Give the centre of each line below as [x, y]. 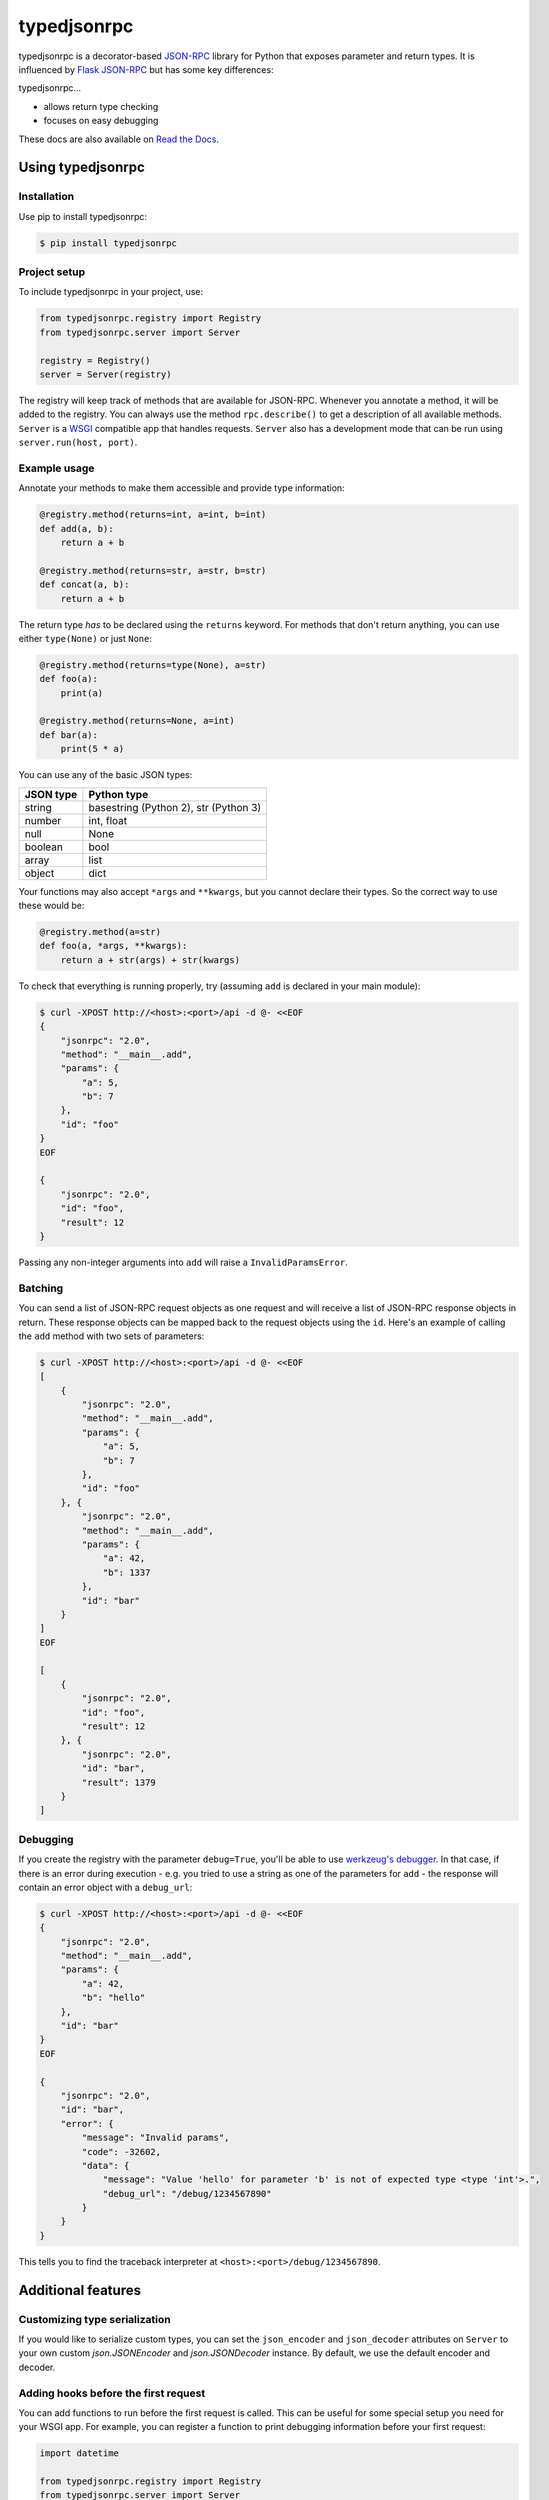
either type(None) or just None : [85, 638]
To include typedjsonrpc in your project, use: [111, 292]
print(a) [82, 693]
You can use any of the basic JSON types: [105, 775]
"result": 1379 [119, 1782]
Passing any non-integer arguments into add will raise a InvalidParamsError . [183, 1262]
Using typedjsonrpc [81, 167]
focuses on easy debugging [101, 121]
